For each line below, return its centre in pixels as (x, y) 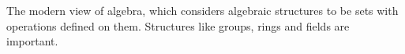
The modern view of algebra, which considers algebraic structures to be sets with (202, 10)
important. (32, 41)
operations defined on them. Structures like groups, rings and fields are (178, 25)
